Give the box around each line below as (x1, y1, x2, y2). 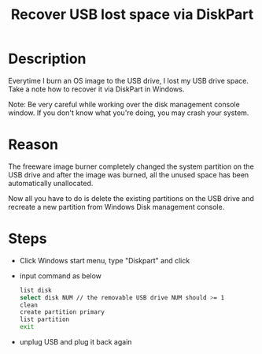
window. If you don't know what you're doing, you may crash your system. (8, 108, 249, 117)
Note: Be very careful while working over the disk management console (8, 99, 240, 109)
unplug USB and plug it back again (19, 337, 132, 347)
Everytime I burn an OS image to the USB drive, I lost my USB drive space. (8, 76, 249, 85)
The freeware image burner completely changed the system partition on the (8, 162, 254, 171)
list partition (19, 315, 70, 324)
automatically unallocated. (8, 178, 94, 188)
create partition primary (19, 308, 105, 316)
